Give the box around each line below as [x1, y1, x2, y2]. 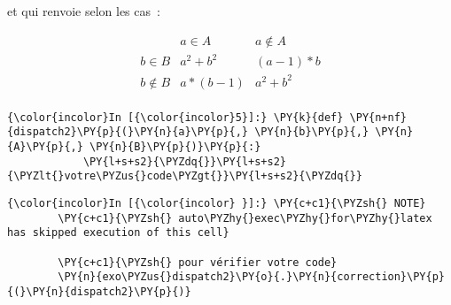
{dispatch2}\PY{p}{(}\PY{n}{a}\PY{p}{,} [7, 126, 249, 139]
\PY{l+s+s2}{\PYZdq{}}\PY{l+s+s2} [82, 155, 286, 168]
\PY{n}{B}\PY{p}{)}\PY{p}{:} [89, 141, 261, 154]
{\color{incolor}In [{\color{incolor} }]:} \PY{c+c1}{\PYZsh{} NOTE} [7, 197, 426, 210]
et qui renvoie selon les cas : [7, 2, 160, 19]
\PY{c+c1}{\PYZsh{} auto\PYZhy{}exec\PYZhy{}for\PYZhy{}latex [58, 211, 432, 225]
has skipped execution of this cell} [7, 226, 229, 240]
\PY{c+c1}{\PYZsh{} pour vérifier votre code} [58, 255, 338, 269]
